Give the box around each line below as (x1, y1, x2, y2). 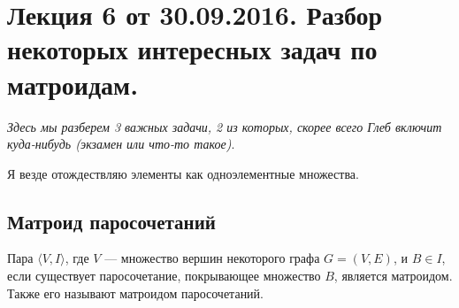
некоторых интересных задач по (7, 31, 378, 67)
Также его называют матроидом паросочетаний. (7, 283, 264, 302)
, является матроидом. (333, 266, 453, 285)
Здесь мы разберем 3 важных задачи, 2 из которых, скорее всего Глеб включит (7, 117, 442, 135)
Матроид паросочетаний (7, 207, 216, 235)
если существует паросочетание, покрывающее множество (7, 266, 321, 285)
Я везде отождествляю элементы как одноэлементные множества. (7, 164, 359, 182)
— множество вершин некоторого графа (104, 249, 320, 267)
